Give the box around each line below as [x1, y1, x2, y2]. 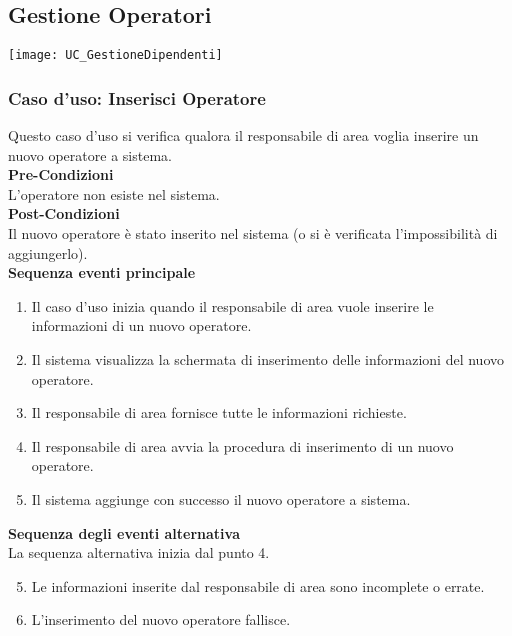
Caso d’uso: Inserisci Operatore [8, 85, 266, 110]
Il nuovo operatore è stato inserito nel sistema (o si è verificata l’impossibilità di [8, 223, 498, 244]
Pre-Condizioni [8, 164, 114, 185]
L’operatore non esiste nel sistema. [8, 183, 220, 204]
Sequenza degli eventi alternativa [8, 522, 240, 543]
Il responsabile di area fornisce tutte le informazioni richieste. [31, 402, 407, 423]
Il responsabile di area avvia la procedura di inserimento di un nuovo [31, 435, 454, 456]
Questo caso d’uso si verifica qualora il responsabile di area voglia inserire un [8, 125, 479, 146]
